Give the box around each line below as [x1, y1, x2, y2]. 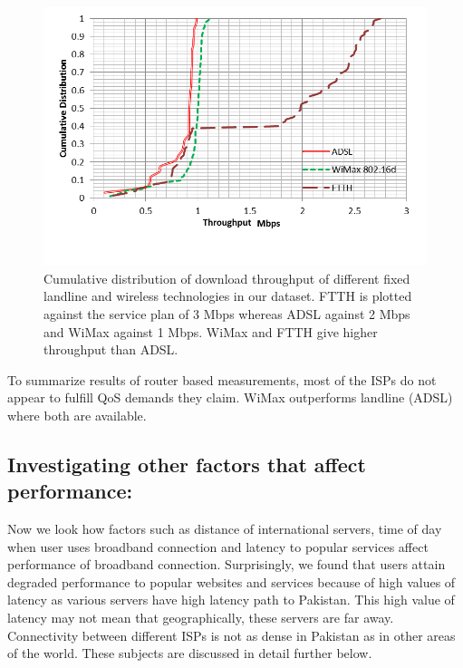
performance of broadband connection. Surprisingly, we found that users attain [7, 555, 446, 574]
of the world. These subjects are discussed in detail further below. [7, 644, 372, 663]
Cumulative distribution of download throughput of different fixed [43, 268, 410, 287]
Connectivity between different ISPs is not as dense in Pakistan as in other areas [7, 625, 456, 644]
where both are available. [7, 405, 147, 424]
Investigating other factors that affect [7, 450, 366, 478]
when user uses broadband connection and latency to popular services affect [7, 537, 429, 556]
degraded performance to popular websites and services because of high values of [7, 572, 456, 591]
